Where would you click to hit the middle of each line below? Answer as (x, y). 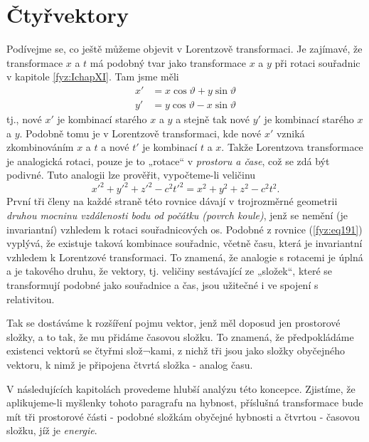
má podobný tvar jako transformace (168, 62)
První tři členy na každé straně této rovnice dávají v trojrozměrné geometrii (172, 201)
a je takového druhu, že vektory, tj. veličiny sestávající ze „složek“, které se (170, 271)
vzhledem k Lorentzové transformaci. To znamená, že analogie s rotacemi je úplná (185, 257)
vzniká (290, 133)
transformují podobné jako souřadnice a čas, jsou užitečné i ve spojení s (162, 285)
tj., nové (24, 119)
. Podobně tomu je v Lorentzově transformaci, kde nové (140, 133)
